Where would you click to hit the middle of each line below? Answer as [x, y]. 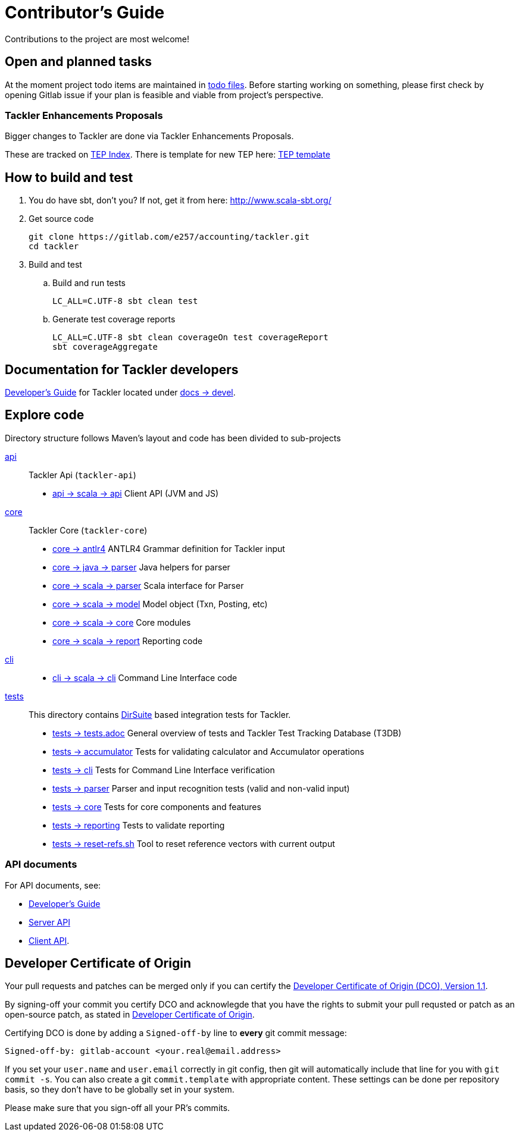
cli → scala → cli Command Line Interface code [145, 677]
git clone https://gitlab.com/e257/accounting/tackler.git [169, 237]
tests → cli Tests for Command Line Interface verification [164, 770]
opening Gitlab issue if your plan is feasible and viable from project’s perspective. [164, 95]
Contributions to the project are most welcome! [97, 39]
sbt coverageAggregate [105, 347]
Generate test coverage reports [114, 319]
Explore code [45, 415]
